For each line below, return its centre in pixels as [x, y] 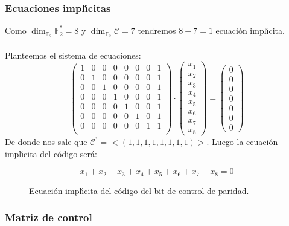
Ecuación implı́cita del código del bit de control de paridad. [139, 190]
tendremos [157, 31]
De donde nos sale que [46, 142]
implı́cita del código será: [51, 153]
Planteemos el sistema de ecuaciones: [73, 55]
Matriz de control [49, 217]
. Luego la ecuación [242, 142]
